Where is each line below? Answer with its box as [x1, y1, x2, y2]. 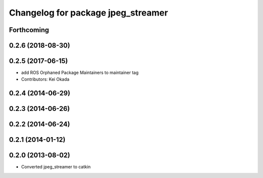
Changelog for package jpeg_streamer [9, 7, 168, 18]
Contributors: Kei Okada [21, 76, 70, 82]
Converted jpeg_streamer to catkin [21, 164, 91, 170]
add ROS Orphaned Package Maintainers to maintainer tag [21, 70, 139, 75]
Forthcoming [9, 26, 49, 34]
